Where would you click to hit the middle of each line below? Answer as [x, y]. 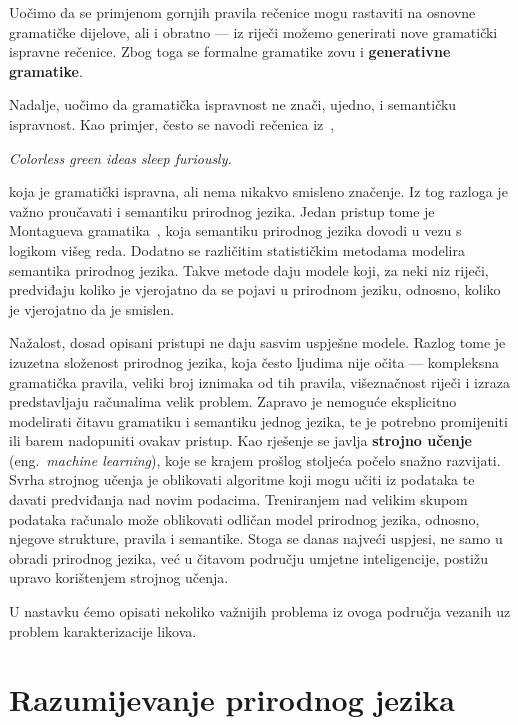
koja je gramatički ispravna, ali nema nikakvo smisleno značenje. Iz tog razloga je [258, 191]
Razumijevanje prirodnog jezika [232, 699]
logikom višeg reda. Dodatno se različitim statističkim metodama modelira [237, 249]
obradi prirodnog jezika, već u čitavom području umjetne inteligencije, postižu [249, 557]
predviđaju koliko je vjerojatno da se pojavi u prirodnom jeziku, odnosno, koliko [255, 289]
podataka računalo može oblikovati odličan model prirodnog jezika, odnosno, [244, 518]
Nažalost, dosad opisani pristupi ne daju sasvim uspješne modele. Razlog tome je [257, 342]
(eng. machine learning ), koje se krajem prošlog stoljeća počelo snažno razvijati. [255, 459]
